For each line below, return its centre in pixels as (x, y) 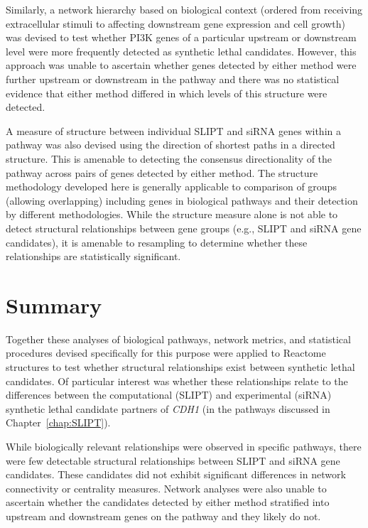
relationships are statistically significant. (93, 256)
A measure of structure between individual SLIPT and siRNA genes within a (173, 130)
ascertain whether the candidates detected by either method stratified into (168, 502)
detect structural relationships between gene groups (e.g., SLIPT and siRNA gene (184, 228)
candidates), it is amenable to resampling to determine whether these (157, 242)
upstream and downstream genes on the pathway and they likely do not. (163, 516)
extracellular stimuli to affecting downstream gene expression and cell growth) (176, 23)
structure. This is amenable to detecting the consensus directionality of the (169, 158)
